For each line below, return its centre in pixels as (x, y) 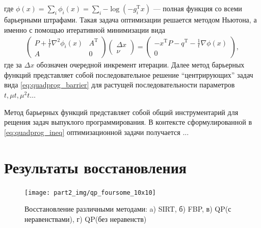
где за (13, 65)
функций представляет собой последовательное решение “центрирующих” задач (129, 74)
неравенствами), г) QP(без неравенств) (86, 219)
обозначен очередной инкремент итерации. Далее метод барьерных (140, 65)
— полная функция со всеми (198, 8)
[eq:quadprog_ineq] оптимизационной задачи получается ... (97, 132)
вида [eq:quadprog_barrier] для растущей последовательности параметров (120, 85)
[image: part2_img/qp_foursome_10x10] (90, 192)
